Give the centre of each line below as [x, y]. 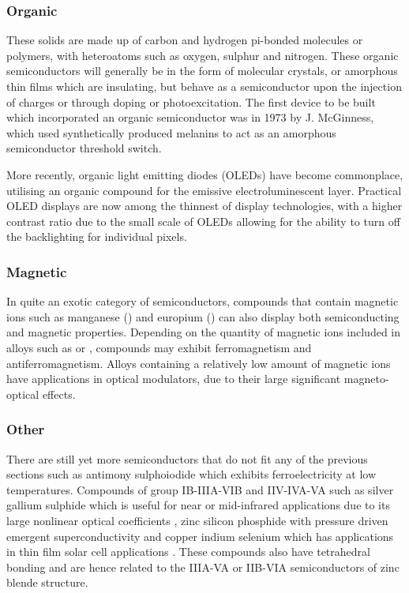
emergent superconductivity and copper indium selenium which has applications [200, 536]
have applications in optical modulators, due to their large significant [174, 379]
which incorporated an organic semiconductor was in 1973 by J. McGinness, [190, 117]
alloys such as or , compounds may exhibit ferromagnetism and [159, 347]
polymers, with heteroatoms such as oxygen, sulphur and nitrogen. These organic [203, 55]
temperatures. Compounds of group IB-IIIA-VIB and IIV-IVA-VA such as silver [200, 489]
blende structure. [47, 582]
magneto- [366, 379]
